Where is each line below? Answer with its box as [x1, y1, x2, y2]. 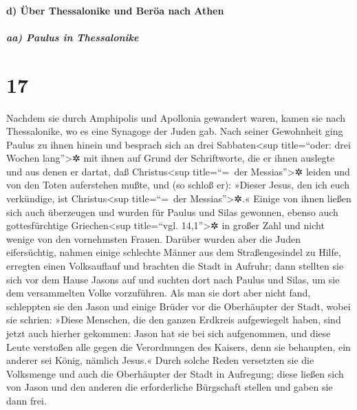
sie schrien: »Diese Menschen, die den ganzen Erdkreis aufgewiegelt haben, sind [6, 312, 341, 327]
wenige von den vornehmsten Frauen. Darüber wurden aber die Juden [6, 231, 301, 246]
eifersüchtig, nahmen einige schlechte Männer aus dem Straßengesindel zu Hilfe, [6, 245, 341, 259]
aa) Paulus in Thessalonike [6, 30, 139, 44]
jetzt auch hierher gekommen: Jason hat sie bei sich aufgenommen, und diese [6, 326, 331, 340]
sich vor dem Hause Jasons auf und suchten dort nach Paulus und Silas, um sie [6, 272, 340, 286]
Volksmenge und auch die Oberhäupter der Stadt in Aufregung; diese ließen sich [6, 366, 344, 380]
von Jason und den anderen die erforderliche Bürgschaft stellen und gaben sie [6, 380, 333, 394]
